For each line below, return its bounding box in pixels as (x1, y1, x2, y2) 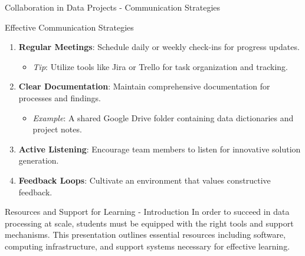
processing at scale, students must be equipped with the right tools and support (5, 217, 294, 229)
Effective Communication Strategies (5, 21, 134, 33)
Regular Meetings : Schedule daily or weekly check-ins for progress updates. (18, 41, 300, 53)
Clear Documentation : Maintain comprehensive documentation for (18, 80, 270, 92)
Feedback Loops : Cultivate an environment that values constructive (18, 174, 271, 186)
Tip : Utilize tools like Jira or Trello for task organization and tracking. (32, 60, 288, 72)
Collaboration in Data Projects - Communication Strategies (5, 1, 221, 13)
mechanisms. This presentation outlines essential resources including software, (5, 228, 286, 241)
